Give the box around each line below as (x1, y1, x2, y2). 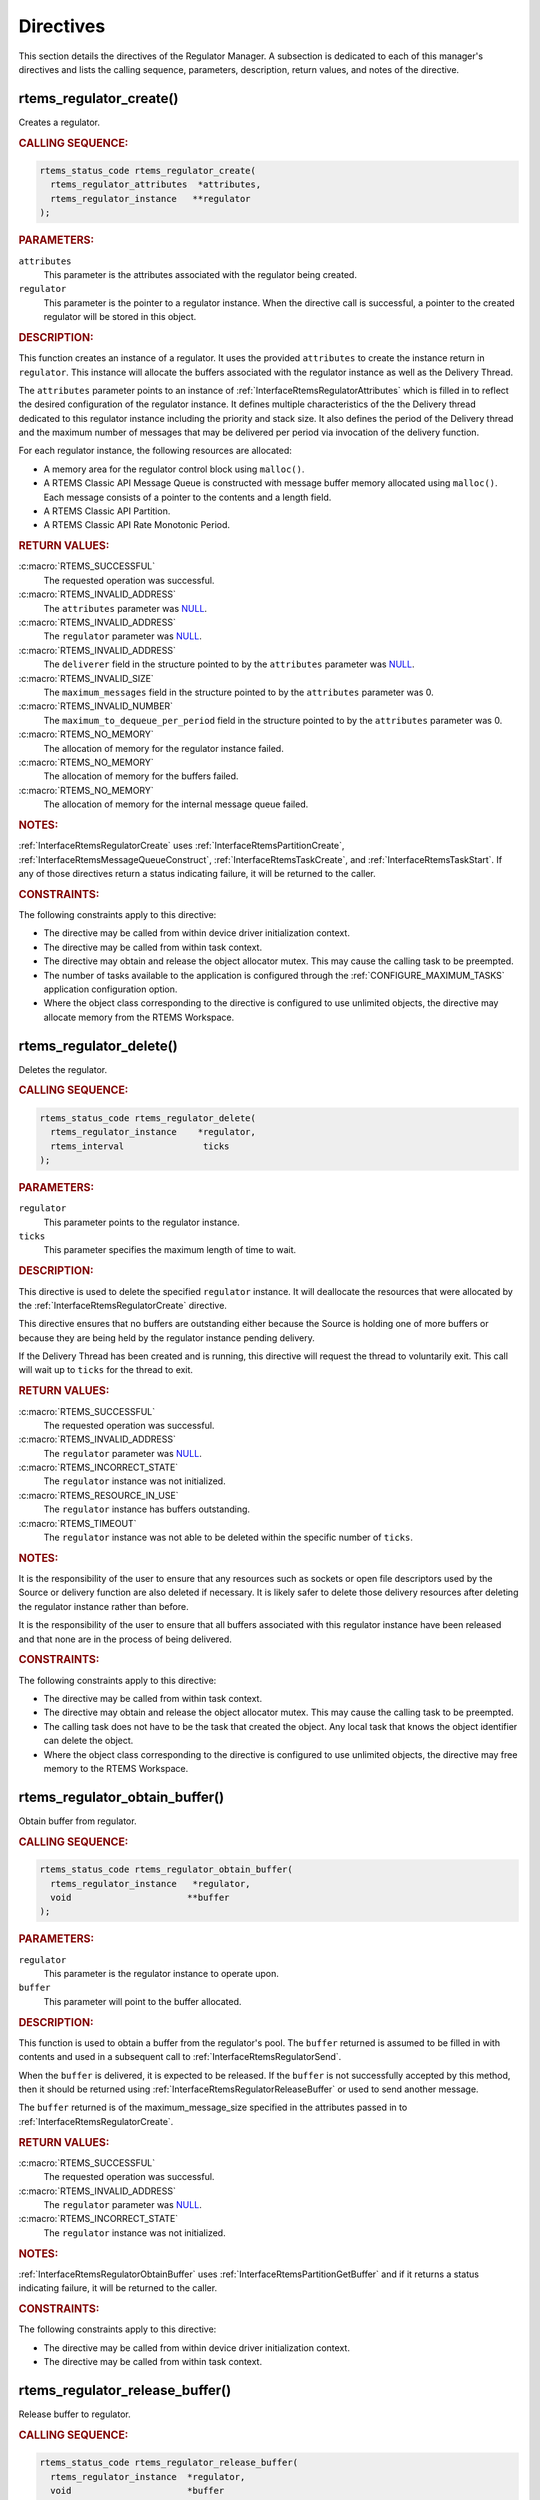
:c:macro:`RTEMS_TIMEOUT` (18, 1517, 137, 1529)
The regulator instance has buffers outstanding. (43, 1503, 250, 1515)
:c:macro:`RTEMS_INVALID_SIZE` (18, 672, 154, 684)
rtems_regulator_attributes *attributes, (50, 179, 262, 190)
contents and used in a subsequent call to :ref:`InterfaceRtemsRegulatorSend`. (18, 2051, 342, 2063)
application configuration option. (43, 983, 178, 995)
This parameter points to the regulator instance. (43, 1216, 240, 1228)
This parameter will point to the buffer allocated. (43, 1995, 242, 2007)
